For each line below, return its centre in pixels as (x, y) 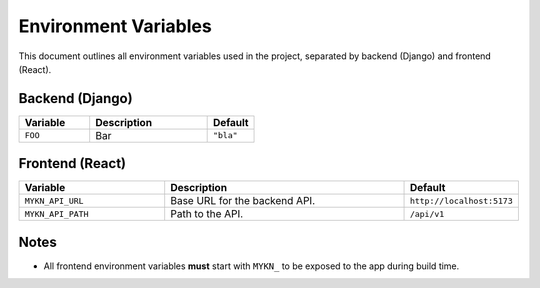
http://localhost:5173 (461, 200)
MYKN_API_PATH (56, 213)
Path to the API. (207, 214)
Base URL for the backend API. (243, 201)
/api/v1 (427, 213)
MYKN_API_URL (54, 200)
